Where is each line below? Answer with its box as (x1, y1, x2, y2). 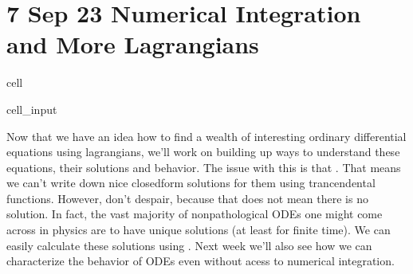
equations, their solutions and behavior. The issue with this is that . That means (6, 159, 401, 175)
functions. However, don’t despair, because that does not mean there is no (6, 190, 368, 206)
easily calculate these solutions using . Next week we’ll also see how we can (6, 237, 372, 253)
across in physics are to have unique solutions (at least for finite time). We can (6, 221, 391, 238)
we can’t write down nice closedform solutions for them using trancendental (6, 174, 376, 191)
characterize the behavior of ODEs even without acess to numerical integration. (6, 252, 395, 269)
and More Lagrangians (6, 28, 259, 61)
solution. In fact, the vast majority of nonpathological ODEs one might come (6, 205, 383, 222)
